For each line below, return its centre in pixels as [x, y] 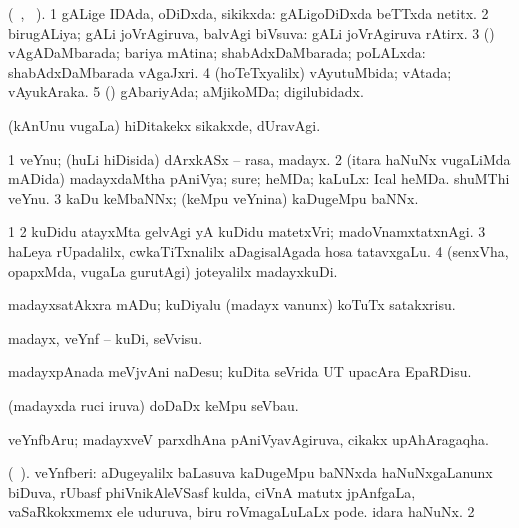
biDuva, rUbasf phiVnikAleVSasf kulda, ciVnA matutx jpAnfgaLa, [212, 491]
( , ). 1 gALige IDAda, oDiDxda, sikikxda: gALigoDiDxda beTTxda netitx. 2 [248, 13]
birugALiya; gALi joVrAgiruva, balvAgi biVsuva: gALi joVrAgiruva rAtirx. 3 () [251, 32]
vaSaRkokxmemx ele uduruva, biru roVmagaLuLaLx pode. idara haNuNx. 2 [241, 511]
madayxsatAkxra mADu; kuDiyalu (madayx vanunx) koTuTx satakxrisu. [232, 304]
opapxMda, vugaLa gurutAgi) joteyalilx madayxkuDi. [173, 270]
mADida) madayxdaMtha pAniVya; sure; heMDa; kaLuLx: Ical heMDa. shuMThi [259, 178]
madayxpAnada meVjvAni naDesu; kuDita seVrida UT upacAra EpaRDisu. [240, 371]
